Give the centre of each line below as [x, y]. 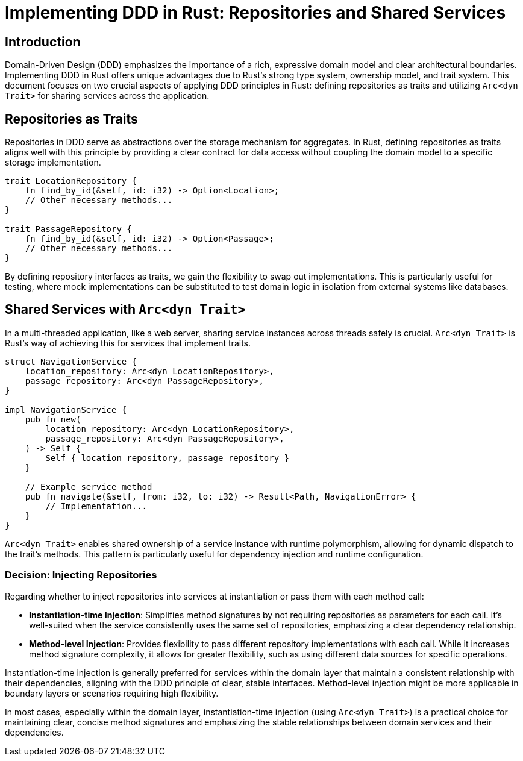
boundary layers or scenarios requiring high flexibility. [112, 693]
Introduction [43, 42]
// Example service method [89, 487]
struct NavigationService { [71, 361]
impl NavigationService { [66, 409]
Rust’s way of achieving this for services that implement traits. [128, 343]
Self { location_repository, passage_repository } [168, 458]
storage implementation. [53, 163]
